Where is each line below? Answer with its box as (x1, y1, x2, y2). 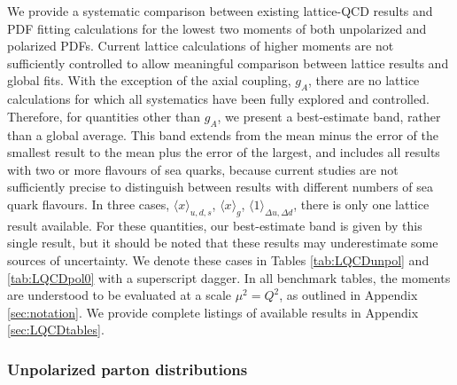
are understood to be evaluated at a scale (7, 286, 231, 304)
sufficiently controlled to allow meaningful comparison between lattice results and (7, 53, 449, 72)
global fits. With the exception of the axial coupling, (7, 71, 291, 90)
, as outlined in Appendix (279, 286, 418, 304)
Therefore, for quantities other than (7, 106, 201, 125)
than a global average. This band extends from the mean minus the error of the (7, 125, 438, 144)
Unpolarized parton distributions (7, 357, 248, 380)
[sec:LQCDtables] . (7, 320, 105, 339)
